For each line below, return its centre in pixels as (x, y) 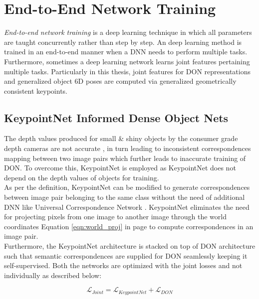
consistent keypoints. (36, 90)
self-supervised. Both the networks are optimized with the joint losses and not (123, 265)
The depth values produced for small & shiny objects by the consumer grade (121, 138)
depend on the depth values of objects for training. (82, 177)
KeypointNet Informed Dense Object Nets (116, 117)
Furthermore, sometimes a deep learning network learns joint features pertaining (127, 61)
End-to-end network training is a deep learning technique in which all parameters (128, 32)
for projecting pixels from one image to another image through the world (115, 217)
